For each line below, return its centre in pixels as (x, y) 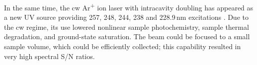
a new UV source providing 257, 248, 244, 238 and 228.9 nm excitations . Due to (126, 17)
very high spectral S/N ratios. (49, 56)
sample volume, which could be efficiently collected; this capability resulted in (123, 46)
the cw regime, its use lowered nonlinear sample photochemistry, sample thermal (127, 27)
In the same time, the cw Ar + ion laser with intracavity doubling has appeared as (129, 7)
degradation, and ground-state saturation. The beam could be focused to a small (127, 36)
